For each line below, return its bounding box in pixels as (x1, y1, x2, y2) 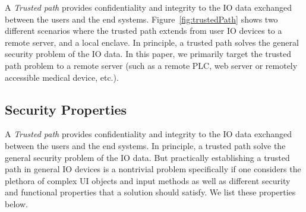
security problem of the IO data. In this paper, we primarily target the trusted (5, 48, 291, 60)
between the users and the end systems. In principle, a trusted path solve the (5, 139, 286, 151)
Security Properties (5, 100, 127, 118)
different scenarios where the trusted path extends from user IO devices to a (5, 24, 282, 37)
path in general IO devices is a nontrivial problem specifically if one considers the (5, 163, 301, 175)
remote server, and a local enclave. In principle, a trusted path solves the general (5, 36, 299, 48)
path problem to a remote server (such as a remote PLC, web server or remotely (5, 59, 298, 71)
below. (5, 197, 28, 210)
